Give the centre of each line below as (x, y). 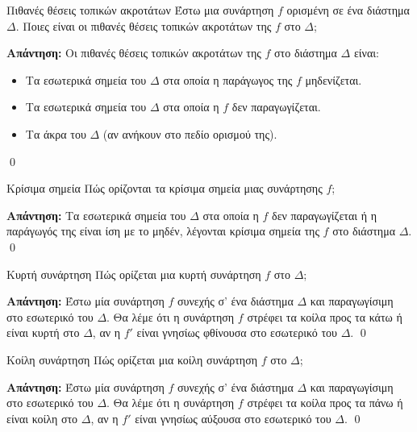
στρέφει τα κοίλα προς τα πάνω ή (325, 403)
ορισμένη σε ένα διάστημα (348, 10)
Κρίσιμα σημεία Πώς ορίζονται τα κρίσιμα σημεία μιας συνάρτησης (165, 188)
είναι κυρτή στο (43, 332)
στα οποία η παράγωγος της (228, 79)
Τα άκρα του (56, 133)
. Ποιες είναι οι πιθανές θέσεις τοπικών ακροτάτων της (144, 25)
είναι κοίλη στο (42, 418)
